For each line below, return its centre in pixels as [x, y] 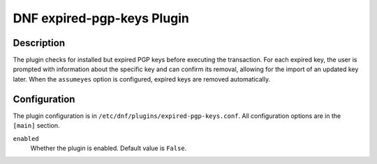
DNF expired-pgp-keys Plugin [101, 18]
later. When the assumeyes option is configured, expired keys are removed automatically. [142, 79]
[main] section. [36, 126]
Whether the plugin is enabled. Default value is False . [109, 148]
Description [39, 43]
